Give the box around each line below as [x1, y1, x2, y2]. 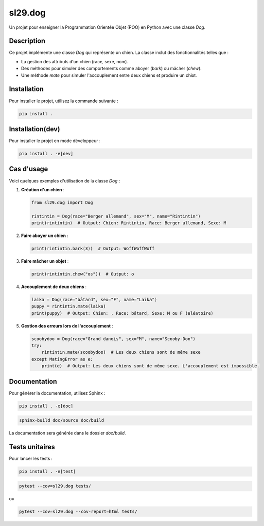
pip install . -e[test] [19, 469, 76, 474]
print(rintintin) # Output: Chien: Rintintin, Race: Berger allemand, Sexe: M [31, 220, 227, 226]
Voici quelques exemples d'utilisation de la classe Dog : [9, 178, 120, 183]
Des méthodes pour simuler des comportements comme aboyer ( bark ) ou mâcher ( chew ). [21, 66, 202, 72]
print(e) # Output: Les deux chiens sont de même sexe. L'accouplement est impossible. [41, 363, 260, 369]
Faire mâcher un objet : [21, 258, 69, 264]
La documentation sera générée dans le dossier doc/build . [9, 430, 126, 436]
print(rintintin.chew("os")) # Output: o [31, 271, 134, 277]
